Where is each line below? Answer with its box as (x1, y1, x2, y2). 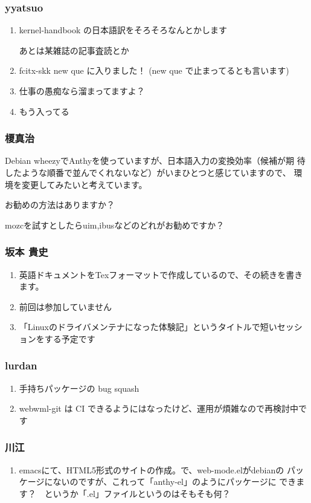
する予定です (44, 332, 95, 345)
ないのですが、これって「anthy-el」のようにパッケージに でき (53, 475, 297, 488)
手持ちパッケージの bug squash (19, 381, 139, 394)
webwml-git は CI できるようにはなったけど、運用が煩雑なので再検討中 (19, 402, 298, 415)
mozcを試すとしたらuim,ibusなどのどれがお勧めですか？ (5, 218, 225, 231)
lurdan (5, 358, 37, 373)
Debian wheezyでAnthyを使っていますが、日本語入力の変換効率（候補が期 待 (5, 154, 306, 167)
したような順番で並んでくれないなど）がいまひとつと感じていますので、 (5, 166, 291, 178)
